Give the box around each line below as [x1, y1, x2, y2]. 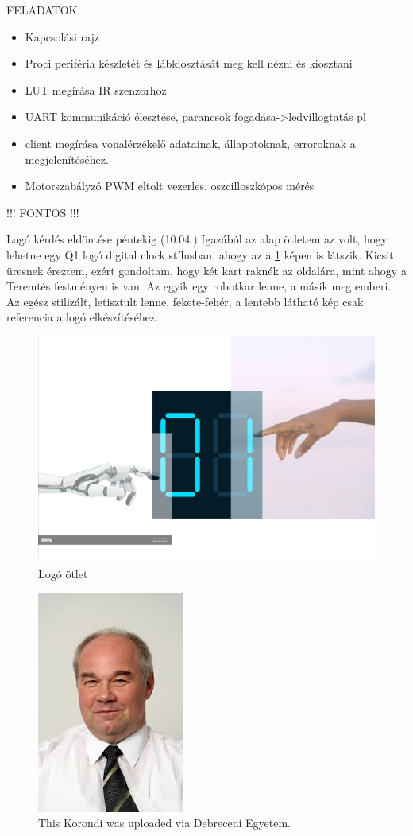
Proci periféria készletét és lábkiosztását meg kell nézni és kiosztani [25, 55, 353, 72]
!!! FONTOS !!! [6, 204, 79, 220]
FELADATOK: [6, 2, 81, 17]
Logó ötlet [38, 565, 88, 581]
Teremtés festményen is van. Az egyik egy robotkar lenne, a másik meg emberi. [6, 278, 392, 294]
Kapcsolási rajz [25, 28, 99, 45]
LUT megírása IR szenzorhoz [25, 81, 167, 98]
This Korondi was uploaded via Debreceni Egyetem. [38, 815, 291, 831]
